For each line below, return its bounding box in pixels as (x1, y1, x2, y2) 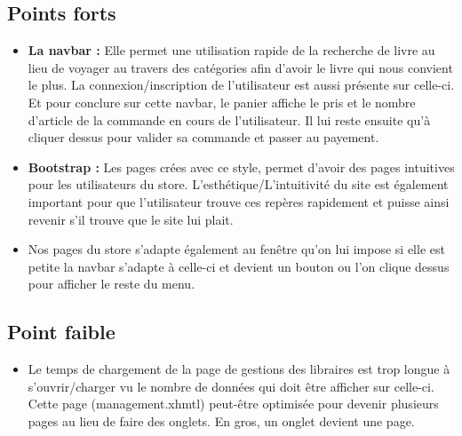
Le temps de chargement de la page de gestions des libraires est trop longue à (28, 360, 450, 378)
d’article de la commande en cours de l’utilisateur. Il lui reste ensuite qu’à (28, 110, 431, 129)
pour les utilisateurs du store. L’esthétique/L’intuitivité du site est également (28, 175, 449, 194)
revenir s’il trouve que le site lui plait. (28, 210, 234, 228)
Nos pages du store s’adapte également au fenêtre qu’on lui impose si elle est (28, 240, 445, 258)
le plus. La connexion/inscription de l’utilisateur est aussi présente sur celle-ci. (28, 75, 455, 94)
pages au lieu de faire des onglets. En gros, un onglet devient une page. (28, 411, 415, 430)
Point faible (7, 318, 115, 345)
